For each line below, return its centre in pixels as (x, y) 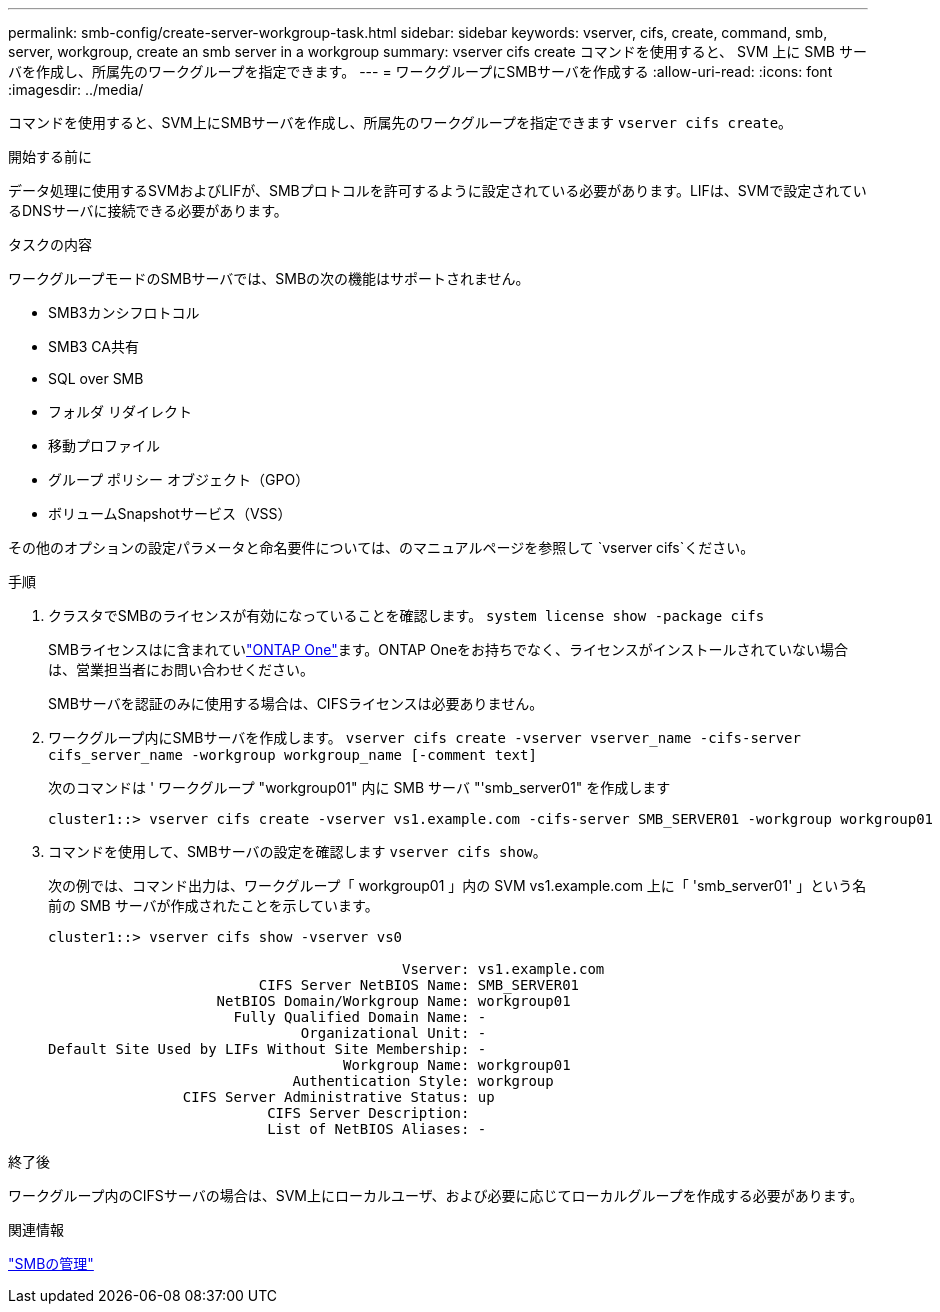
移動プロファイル (104, 445)
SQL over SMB (96, 378)
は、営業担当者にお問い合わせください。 (181, 669)
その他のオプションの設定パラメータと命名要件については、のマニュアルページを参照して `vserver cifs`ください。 (381, 547)
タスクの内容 (50, 244)
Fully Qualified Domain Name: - (360, 1017)
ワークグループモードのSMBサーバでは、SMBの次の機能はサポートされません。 (269, 278)
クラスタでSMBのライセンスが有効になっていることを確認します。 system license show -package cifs (406, 615)
